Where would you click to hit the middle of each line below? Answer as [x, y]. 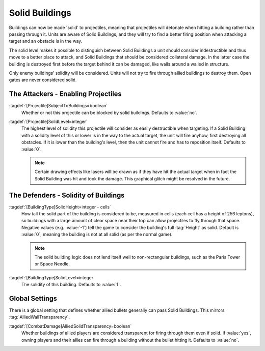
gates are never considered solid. [43, 80]
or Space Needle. [52, 264]
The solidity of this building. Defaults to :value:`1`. [71, 285]
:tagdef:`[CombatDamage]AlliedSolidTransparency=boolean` [70, 326]
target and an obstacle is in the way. [46, 41]
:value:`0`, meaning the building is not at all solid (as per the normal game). [97, 234]
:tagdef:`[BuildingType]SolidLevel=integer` [52, 277]
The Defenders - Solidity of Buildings [67, 195]
